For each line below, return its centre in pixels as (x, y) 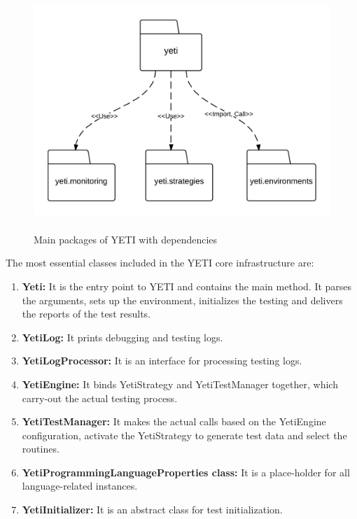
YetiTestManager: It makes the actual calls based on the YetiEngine (174, 421)
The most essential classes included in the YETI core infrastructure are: (160, 263)
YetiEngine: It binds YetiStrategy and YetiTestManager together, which (180, 384)
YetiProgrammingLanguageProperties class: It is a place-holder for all (186, 472)
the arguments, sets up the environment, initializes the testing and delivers (182, 300)
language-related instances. (80, 486)
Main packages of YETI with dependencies (126, 239)
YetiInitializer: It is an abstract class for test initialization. (152, 510)
